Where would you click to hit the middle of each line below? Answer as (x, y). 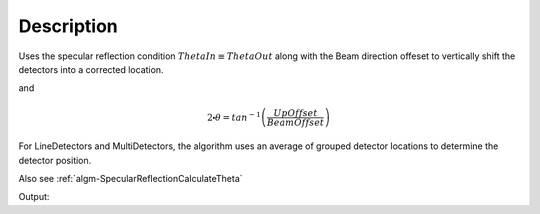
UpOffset (295, 113)
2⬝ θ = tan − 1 (234, 116)
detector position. (55, 160)
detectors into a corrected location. (91, 69)
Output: (34, 197)
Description (68, 26)
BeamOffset (295, 122)
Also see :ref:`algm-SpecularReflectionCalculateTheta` (131, 179)
